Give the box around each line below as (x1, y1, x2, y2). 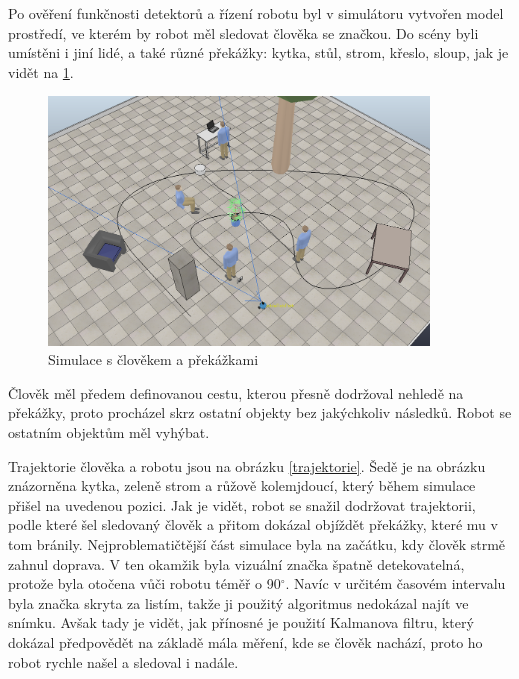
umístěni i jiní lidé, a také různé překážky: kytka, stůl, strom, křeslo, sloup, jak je (8, 42, 509, 63)
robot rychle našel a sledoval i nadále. (8, 651, 239, 672)
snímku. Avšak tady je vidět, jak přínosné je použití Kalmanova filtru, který (8, 612, 474, 633)
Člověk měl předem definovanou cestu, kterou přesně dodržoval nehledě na (8, 382, 464, 403)
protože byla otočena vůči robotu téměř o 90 (8, 573, 281, 594)
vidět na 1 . (8, 61, 74, 82)
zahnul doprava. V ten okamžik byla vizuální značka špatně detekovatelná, (8, 553, 465, 574)
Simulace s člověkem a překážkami (48, 349, 259, 370)
